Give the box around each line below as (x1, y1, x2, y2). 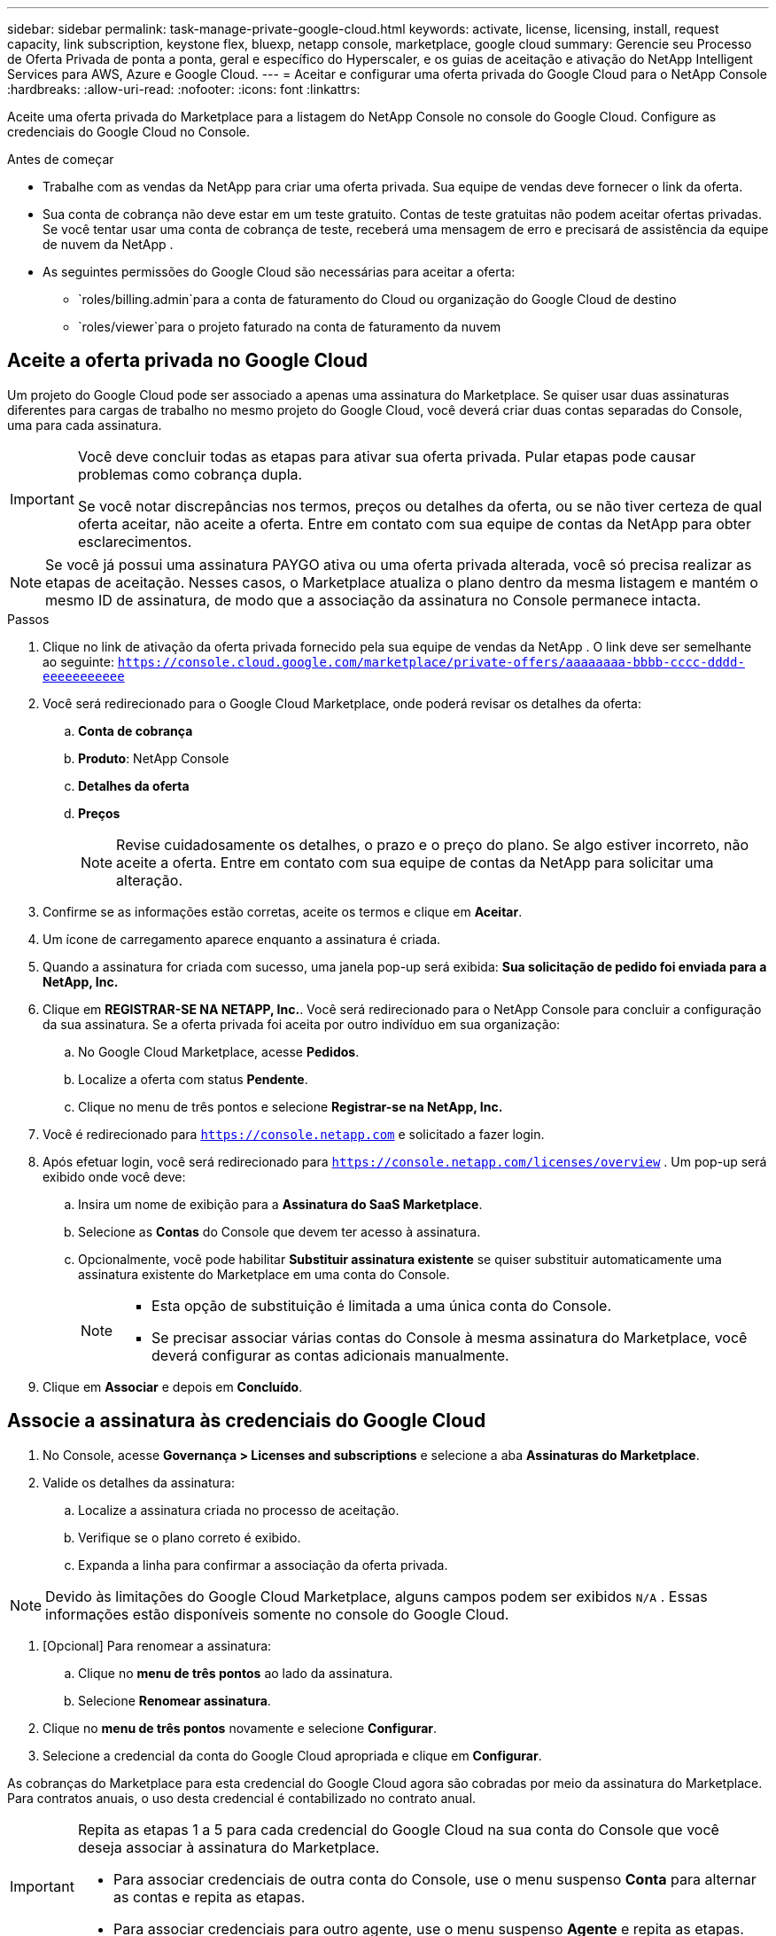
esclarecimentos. (77, 532, 192, 550)
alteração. (116, 870, 183, 889)
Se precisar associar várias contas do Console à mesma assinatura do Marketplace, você (151, 1328, 748, 1347)
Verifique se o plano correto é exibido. (78, 1529, 301, 1545)
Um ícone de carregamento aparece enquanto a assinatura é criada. (43, 931, 441, 947)
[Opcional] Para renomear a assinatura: (43, 1637, 272, 1653)
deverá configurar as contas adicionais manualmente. (151, 1346, 509, 1364)
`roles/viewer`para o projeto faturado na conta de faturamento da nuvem (78, 319, 501, 334)
